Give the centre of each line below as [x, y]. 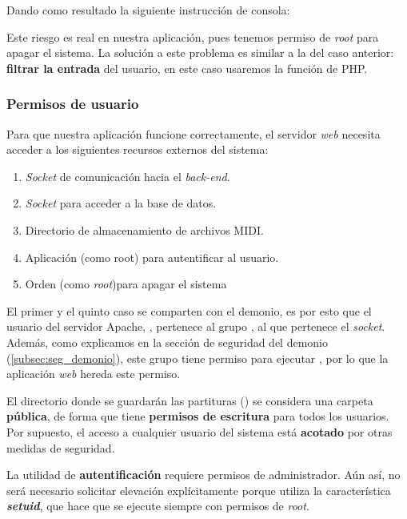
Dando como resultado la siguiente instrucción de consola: [148, 10]
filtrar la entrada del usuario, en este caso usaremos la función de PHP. [187, 68]
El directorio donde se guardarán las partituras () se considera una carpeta [190, 400]
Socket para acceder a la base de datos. [121, 203]
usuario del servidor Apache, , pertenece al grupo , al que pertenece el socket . [196, 326]
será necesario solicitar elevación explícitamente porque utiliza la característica [199, 490]
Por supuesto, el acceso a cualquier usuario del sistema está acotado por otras [200, 431]
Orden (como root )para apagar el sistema [126, 284]
